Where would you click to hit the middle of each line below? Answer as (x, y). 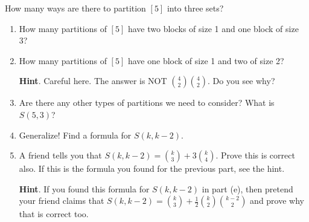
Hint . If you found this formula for (84, 188)
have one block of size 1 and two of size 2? (206, 60)
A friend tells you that (60, 155)
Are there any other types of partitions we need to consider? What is (147, 103)
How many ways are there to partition (75, 8)
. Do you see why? (241, 81)
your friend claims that (62, 201)
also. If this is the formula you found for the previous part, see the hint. (152, 168)
